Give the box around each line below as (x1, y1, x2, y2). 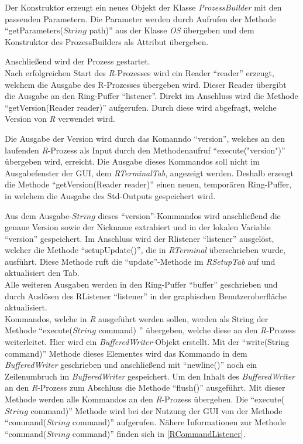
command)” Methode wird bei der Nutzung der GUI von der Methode (30, 404, 283, 416)
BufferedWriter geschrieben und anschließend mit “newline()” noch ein (5, 358, 257, 371)
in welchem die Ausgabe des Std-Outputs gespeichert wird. (5, 189, 216, 201)
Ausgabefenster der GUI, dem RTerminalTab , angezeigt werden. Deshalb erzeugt (5, 166, 294, 179)
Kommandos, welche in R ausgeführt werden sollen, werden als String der (5, 312, 268, 325)
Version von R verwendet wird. (5, 112, 115, 125)
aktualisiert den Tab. (5, 267, 80, 279)
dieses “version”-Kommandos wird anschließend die (98, 209, 281, 221)
